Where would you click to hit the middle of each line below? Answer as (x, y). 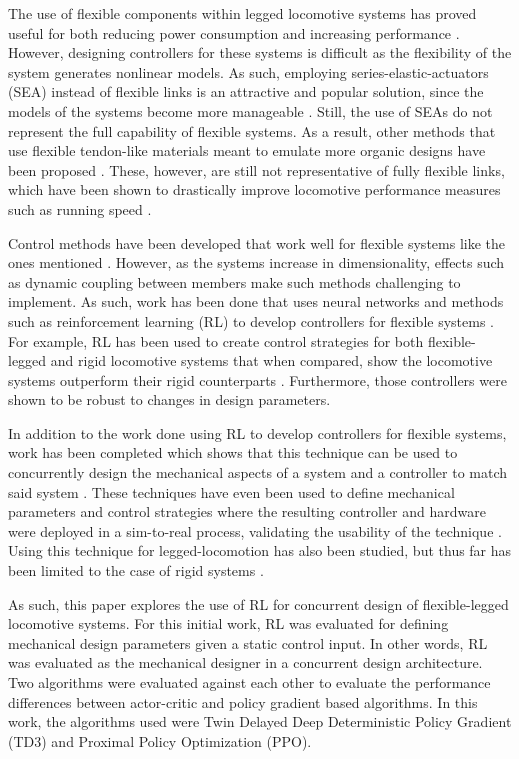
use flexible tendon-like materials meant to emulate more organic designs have (247, 150)
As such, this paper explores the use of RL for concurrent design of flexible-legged (258, 603)
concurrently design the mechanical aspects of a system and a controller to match (258, 472)
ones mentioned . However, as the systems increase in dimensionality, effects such (256, 262)
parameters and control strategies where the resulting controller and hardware (247, 511)
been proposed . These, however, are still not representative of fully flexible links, (256, 169)
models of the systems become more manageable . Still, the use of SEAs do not (250, 110)
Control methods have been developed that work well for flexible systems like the (256, 242)
